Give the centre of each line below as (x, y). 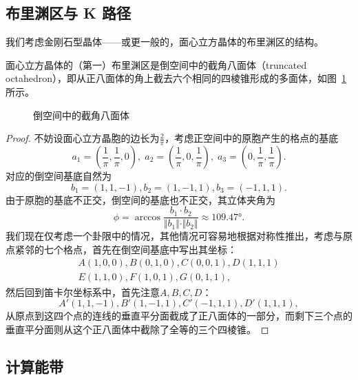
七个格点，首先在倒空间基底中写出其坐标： (140, 249)
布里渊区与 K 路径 (69, 13)
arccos (148, 217)
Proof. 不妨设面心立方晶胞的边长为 (83, 138)
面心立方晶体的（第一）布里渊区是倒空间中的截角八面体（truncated (156, 64)
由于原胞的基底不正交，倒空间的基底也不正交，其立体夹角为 (140, 199)
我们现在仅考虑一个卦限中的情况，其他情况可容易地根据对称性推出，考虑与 (174, 236)
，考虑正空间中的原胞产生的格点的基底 (252, 138)
